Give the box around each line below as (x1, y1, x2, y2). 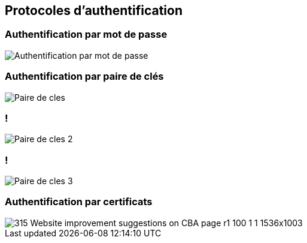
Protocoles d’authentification (5, 3, 183, 18)
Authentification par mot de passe (5, 28, 168, 41)
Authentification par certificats (5, 196, 153, 208)
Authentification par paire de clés (5, 70, 164, 83)
